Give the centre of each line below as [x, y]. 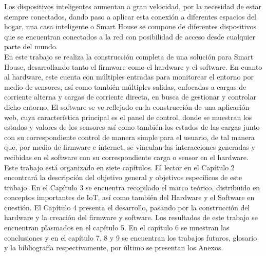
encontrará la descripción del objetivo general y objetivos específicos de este [123, 177]
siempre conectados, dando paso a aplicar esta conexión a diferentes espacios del [130, 16]
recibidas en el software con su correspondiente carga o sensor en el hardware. [126, 157]
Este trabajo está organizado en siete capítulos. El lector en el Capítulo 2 [119, 167]
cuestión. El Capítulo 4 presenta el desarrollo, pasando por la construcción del [127, 207]
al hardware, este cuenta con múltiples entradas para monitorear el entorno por [129, 77]
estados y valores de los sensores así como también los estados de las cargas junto [132, 127]
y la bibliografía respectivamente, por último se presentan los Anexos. [114, 248]
